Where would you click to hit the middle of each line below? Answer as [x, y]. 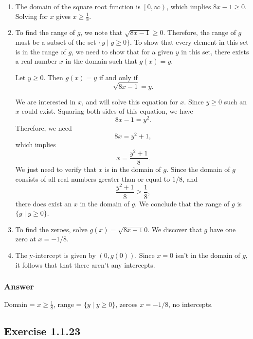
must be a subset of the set [56, 42]
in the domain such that [101, 61]
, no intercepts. [191, 304]
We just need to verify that [56, 169]
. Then [53, 77]
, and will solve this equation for [130, 101]
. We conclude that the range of [182, 203]
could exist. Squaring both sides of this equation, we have [107, 111]
